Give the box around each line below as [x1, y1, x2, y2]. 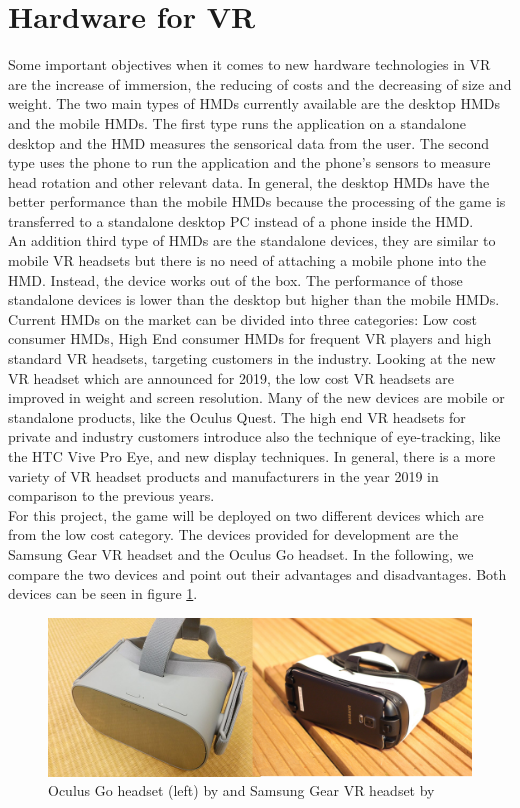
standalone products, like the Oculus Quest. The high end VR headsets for [8, 406, 466, 427]
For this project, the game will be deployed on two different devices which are [8, 504, 484, 525]
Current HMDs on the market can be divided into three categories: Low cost [8, 308, 477, 329]
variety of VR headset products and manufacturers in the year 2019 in [8, 465, 439, 486]
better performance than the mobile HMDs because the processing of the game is [8, 191, 506, 212]
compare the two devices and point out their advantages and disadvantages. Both [8, 563, 507, 584]
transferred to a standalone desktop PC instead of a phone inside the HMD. [8, 210, 474, 231]
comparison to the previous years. [8, 485, 215, 506]
